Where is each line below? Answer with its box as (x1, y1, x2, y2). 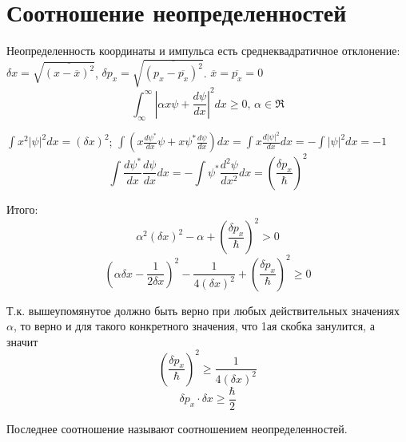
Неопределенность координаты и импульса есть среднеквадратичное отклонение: (6, 42, 400, 59)
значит (6, 333, 38, 349)
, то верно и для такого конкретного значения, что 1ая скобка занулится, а (13, 318, 375, 334)
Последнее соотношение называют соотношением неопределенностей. (6, 420, 348, 436)
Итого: (6, 200, 38, 217)
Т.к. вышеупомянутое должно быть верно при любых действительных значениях (6, 302, 400, 318)
